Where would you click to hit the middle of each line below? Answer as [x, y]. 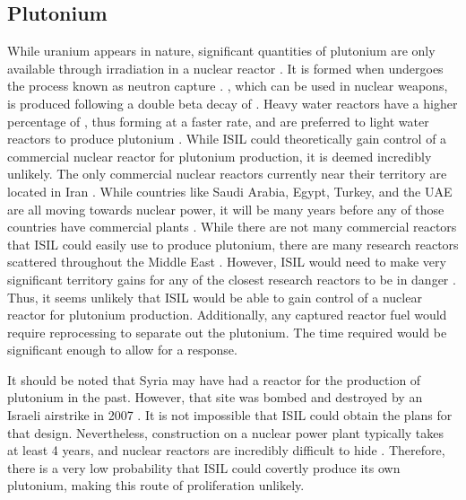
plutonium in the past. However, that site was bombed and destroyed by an [215, 397]
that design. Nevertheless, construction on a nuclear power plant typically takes [226, 432]
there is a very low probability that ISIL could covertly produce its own [204, 467]
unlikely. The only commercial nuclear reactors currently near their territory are [227, 174]
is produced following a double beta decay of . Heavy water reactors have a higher [233, 103]
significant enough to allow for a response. [122, 350]
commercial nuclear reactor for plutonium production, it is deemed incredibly [220, 156]
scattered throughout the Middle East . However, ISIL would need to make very [227, 262]
